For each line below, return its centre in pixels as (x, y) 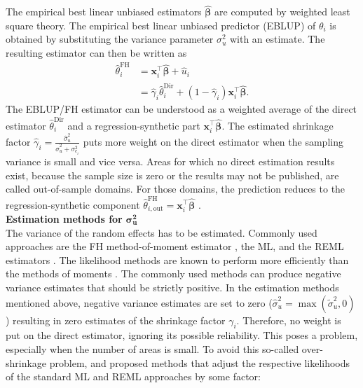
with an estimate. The (277, 39)
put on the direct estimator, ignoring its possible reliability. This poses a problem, (182, 335)
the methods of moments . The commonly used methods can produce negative (173, 273)
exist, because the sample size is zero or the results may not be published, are (172, 175)
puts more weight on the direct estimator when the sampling (213, 141)
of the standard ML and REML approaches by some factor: (133, 376)
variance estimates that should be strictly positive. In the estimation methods (172, 287)
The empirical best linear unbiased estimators (104, 12)
